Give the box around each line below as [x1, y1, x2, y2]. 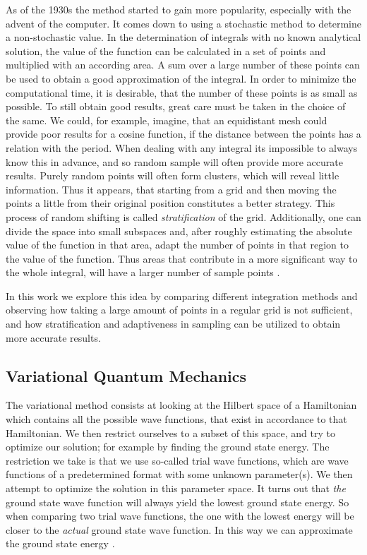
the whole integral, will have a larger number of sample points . [6, 265, 280, 280]
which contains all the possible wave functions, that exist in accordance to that [6, 412, 347, 426]
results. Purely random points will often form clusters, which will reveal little [6, 168, 339, 183]
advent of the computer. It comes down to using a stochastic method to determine [6, 16, 361, 30]
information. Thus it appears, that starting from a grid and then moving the [6, 181, 337, 196]
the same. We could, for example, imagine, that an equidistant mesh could [6, 112, 327, 127]
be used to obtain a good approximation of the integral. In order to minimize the [6, 71, 356, 85]
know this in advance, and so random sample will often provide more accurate [6, 154, 343, 169]
